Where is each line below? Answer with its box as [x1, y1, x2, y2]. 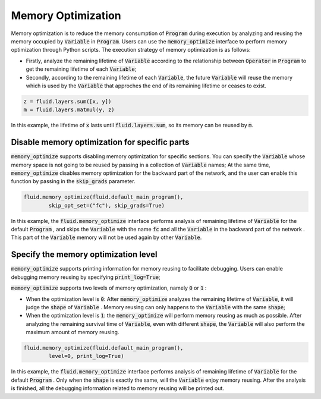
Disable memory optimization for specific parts [11, 137, 190, 147]
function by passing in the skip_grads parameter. [11, 178, 136, 185]
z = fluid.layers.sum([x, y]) [23, 98, 112, 105]
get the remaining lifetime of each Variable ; [26, 65, 137, 73]
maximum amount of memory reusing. [26, 329, 119, 336]
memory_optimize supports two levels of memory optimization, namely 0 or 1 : [11, 284, 207, 291]
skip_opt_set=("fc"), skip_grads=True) [48, 202, 165, 209]
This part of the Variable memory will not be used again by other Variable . [11, 234, 202, 241]
